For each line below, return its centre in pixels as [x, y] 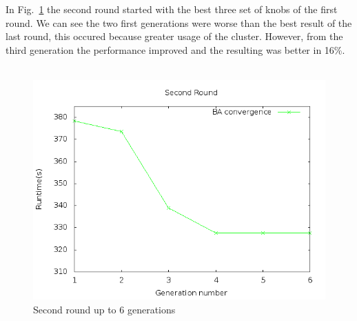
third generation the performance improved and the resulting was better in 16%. [175, 49]
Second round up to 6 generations [104, 309]
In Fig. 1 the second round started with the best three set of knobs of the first [172, 9]
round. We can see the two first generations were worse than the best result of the [179, 22]
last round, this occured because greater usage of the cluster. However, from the [174, 36]
